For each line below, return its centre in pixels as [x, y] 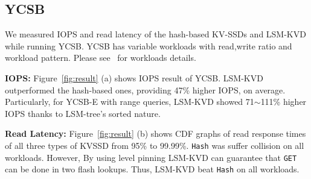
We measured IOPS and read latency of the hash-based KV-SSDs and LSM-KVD [155, 34]
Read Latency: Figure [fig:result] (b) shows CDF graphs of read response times [155, 133]
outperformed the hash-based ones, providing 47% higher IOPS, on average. [145, 89]
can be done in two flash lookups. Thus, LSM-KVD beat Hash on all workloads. [152, 169]
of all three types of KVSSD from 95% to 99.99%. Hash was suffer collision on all [155, 145]
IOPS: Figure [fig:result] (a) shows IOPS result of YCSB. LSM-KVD [134, 77]
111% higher [284, 102]
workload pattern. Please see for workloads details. [101, 58]
